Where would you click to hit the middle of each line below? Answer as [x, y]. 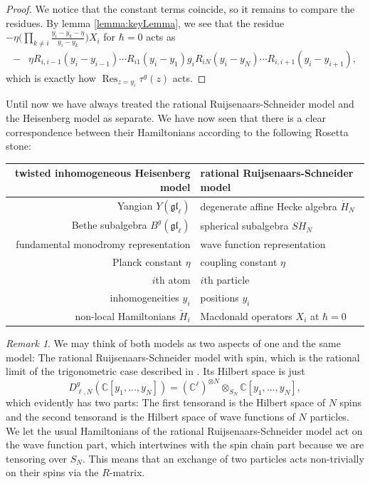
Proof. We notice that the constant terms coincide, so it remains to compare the [180, 9]
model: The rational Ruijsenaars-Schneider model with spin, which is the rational [183, 357]
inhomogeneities [144, 297]
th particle [227, 279]
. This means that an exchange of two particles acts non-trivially [223, 458]
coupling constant [239, 262]
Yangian [135, 205]
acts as [161, 37]
